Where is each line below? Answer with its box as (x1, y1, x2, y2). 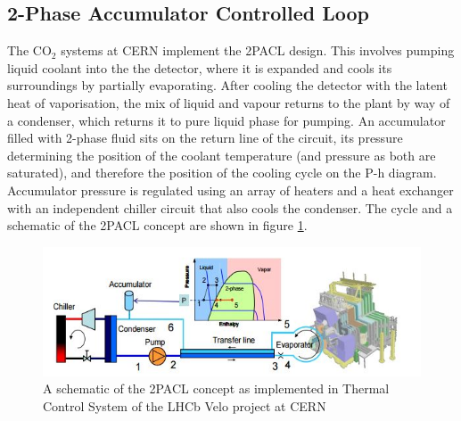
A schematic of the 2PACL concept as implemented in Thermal (43, 379, 390, 398)
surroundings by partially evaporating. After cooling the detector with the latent (7, 76, 448, 95)
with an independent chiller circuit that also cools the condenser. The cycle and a (7, 198, 453, 217)
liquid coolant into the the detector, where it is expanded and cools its (7, 58, 392, 77)
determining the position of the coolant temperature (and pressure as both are (7, 145, 436, 164)
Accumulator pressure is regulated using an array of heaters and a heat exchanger (7, 180, 454, 199)
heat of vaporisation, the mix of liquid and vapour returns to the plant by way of (7, 93, 450, 111)
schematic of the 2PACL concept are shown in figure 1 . (7, 216, 308, 235)
